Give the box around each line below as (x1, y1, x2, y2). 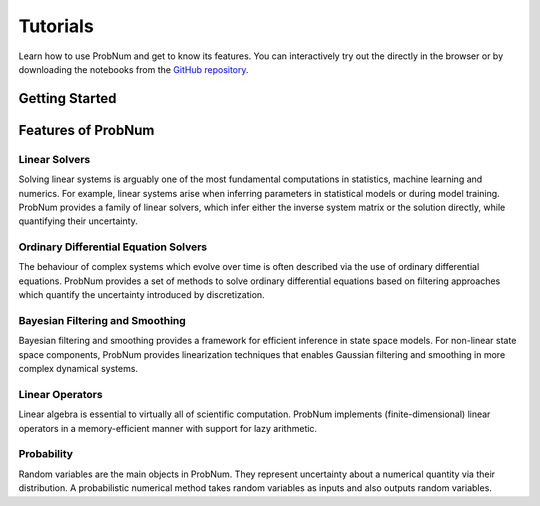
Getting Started (18, 90, 117, 107)
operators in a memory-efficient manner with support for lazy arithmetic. (18, 422, 318, 434)
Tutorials (18, 15, 94, 37)
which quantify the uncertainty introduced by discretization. (18, 289, 265, 301)
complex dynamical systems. (18, 363, 139, 375)
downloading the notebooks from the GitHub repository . (18, 63, 249, 75)
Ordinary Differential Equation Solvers (18, 240, 208, 254)
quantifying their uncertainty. (18, 215, 139, 227)
